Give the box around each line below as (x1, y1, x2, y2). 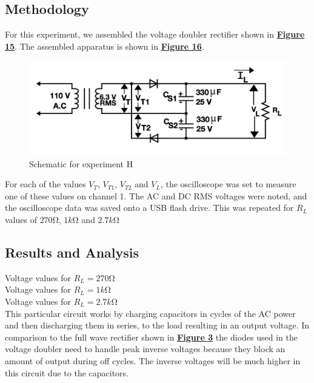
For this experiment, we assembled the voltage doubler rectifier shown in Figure (5, 28, 305, 41)
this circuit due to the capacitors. (5, 366, 129, 379)
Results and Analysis (5, 243, 139, 262)
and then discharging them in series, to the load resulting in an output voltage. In (5, 319, 310, 331)
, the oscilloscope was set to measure (160, 178, 296, 190)
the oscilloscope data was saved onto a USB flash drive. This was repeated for (5, 201, 294, 214)
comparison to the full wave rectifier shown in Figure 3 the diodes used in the (5, 330, 298, 343)
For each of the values (5, 178, 86, 190)
